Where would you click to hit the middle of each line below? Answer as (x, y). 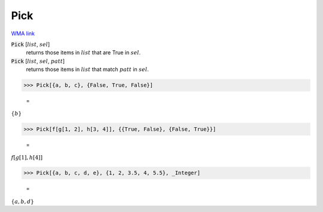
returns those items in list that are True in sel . (83, 53)
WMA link (23, 33)
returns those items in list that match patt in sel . (87, 69)
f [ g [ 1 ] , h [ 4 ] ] (27, 158)
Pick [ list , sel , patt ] (38, 61)
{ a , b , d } (23, 201)
